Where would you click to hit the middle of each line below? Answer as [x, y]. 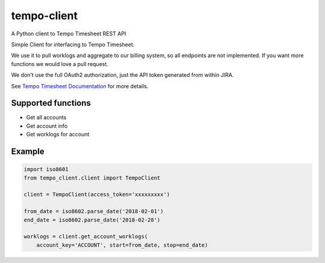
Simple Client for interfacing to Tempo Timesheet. [73, 44]
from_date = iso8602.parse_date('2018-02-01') [94, 211]
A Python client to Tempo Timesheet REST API [69, 34]
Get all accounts [46, 118]
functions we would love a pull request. [60, 64]
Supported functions [51, 103]
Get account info [47, 125]
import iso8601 [46, 169]
